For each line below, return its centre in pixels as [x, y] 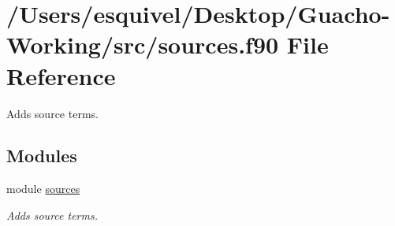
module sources [43, 189]
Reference [61, 75]
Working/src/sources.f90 [143, 44]
